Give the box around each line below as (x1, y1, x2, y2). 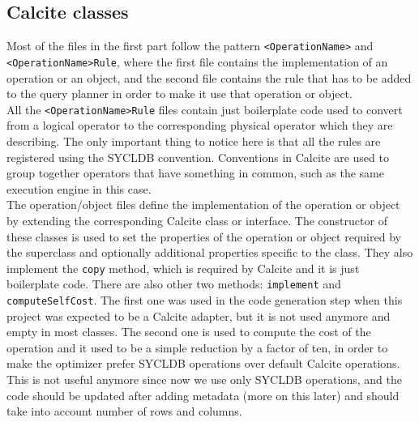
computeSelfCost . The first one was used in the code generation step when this (6, 292, 403, 309)
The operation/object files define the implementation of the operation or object (6, 196, 400, 213)
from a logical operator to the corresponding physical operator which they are (6, 117, 393, 134)
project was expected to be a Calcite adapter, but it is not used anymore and (6, 307, 391, 324)
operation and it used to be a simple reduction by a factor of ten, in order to (6, 339, 388, 356)
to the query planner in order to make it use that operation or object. (6, 85, 353, 102)
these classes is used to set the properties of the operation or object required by (6, 228, 401, 245)
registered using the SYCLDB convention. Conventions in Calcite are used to (6, 148, 389, 165)
